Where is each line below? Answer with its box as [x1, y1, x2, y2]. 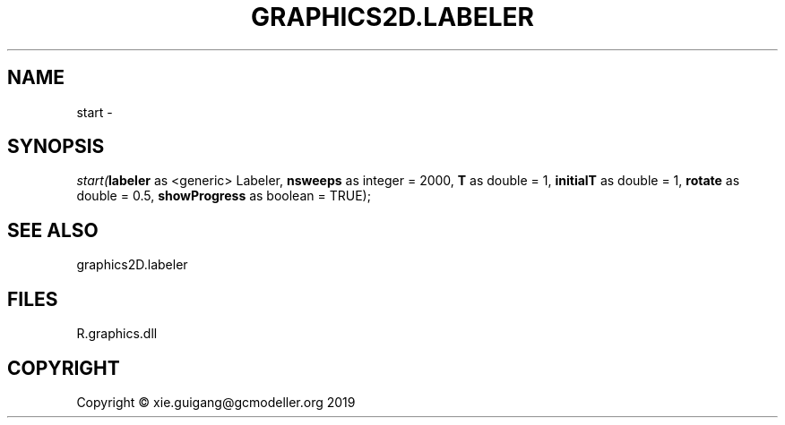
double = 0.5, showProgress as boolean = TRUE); [76, 188, 371, 204]
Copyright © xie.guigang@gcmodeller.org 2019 [76, 394, 356, 410]
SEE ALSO [7, 218, 99, 242]
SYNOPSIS [7, 135, 105, 158]
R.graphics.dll [76, 326, 158, 342]
